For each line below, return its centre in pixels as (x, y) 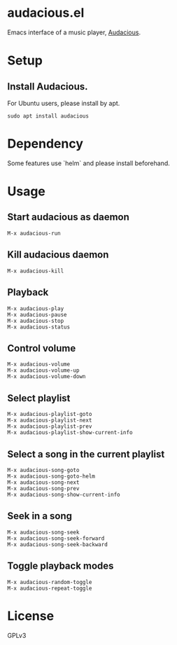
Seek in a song (40, 516)
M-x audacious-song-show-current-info (64, 494)
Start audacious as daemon (68, 217)
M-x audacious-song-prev (43, 488)
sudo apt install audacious (48, 116)
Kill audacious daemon (58, 255)
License (31, 616)
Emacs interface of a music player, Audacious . (74, 32)
